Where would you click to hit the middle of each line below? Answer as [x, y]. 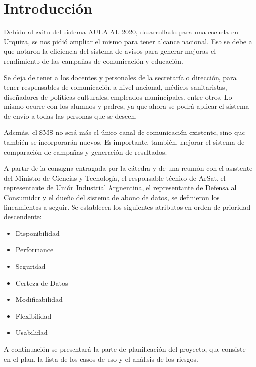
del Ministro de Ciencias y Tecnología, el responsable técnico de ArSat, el [115, 178]
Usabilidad [32, 332]
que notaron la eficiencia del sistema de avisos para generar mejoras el [110, 51]
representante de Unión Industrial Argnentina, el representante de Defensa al [120, 187]
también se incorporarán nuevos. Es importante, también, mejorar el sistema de [124, 142]
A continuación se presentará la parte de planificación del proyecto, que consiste [125, 349]
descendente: [23, 217]
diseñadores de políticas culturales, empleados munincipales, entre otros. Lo [118, 96]
